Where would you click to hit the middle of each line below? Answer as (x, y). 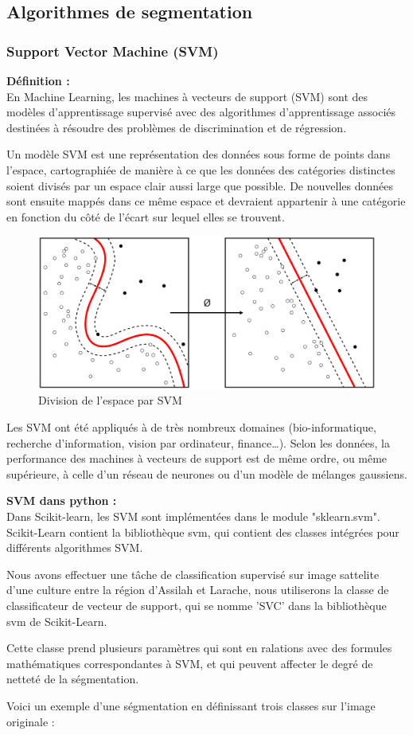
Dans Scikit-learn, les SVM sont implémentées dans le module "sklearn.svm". (193, 516)
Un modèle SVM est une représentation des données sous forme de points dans (199, 154)
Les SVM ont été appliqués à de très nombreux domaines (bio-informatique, (191, 427)
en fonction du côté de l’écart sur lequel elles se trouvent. (146, 216)
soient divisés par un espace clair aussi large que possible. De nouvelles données (200, 185)
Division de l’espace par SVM (110, 400)
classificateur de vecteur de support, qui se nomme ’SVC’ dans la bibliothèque (197, 605)
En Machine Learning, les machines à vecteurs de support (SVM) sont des (187, 96)
